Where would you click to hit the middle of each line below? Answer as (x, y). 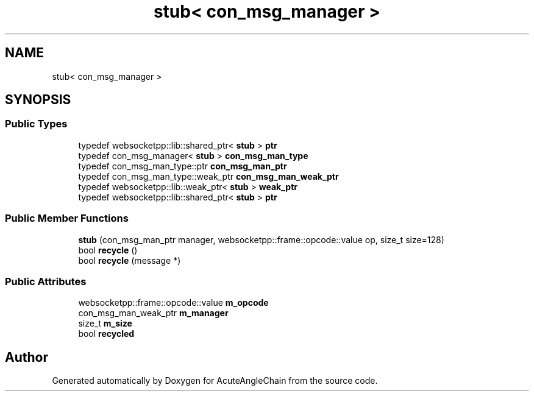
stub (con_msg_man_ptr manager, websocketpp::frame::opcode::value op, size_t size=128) (261, 239)
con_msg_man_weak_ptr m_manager (153, 313)
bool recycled (106, 334)
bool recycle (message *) (130, 260)
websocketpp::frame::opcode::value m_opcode (173, 303)
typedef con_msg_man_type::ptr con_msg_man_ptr (183, 166)
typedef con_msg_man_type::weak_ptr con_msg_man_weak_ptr (208, 176)
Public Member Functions (67, 218)
